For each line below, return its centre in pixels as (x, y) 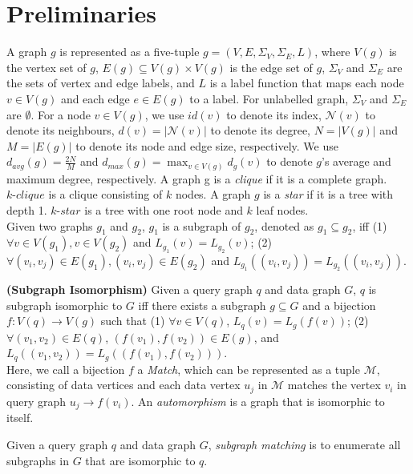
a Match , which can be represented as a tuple (249, 369)
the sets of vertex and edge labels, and (101, 83)
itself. (20, 418)
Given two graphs (50, 225)
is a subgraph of (202, 225)
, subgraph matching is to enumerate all (304, 444)
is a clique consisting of (105, 194)
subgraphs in (38, 460)
